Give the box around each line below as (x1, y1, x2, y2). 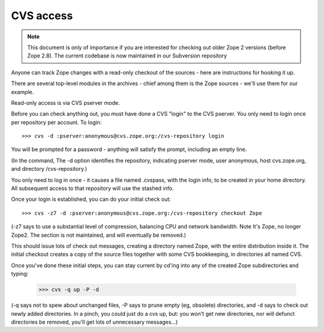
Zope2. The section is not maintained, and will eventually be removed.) (11, 231, 186, 239)
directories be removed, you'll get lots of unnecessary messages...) (11, 318, 178, 325)
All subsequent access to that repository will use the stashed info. (11, 185, 174, 192)
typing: (11, 270, 29, 277)
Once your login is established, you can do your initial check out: (11, 195, 171, 203)
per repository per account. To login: (11, 119, 102, 126)
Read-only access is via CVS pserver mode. (11, 99, 120, 106)
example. (11, 88, 34, 95)
